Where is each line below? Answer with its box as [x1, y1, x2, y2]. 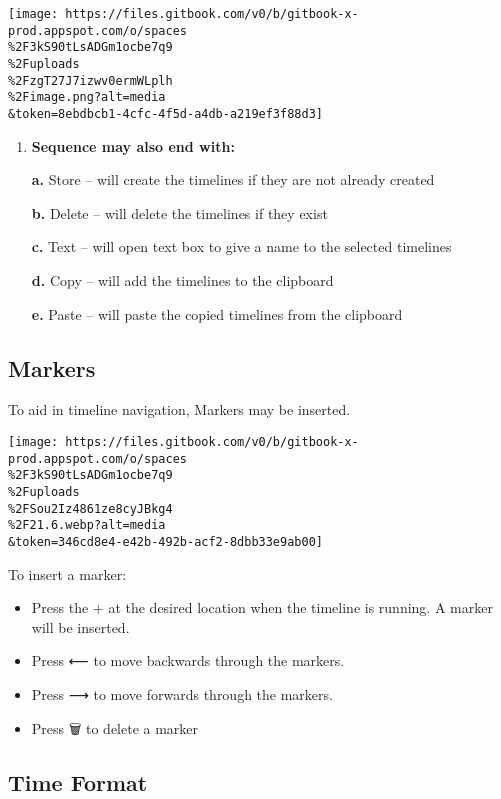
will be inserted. [31, 616, 130, 637]
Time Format [8, 766, 148, 797]
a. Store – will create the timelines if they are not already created [31, 169, 435, 190]
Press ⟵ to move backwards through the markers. [31, 650, 345, 671]
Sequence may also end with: [31, 135, 235, 156]
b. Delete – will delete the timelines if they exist [31, 202, 328, 223]
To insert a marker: [8, 563, 127, 584]
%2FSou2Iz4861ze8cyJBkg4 [8, 501, 173, 516]
